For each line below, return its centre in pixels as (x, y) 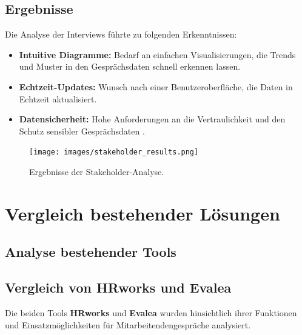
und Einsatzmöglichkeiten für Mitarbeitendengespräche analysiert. (128, 324)
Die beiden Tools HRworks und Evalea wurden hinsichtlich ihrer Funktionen (151, 312)
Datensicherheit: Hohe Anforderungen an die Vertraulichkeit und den (152, 119)
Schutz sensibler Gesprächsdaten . (82, 131)
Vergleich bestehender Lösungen (143, 213)
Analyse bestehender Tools (91, 252)
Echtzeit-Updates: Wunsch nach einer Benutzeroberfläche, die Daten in (156, 86)
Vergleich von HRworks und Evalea (118, 287)
